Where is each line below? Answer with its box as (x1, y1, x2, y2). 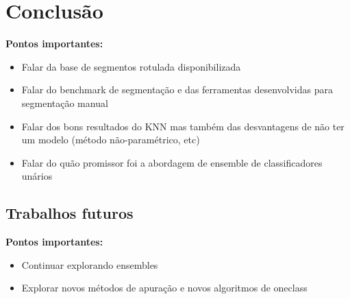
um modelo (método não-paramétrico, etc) (21, 132, 200, 147)
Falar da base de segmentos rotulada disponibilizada (21, 59, 241, 73)
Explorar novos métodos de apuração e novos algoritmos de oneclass (21, 280, 308, 295)
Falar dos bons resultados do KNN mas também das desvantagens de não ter (21, 119, 345, 133)
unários (21, 169, 53, 183)
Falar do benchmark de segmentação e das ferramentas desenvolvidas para (21, 82, 333, 97)
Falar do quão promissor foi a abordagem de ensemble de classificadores (21, 155, 323, 169)
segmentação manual (21, 95, 108, 110)
